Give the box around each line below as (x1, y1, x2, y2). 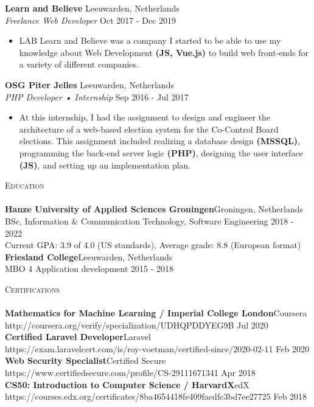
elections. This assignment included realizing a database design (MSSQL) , (19, 134, 300, 147)
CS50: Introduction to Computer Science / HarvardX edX (5, 378, 249, 391)
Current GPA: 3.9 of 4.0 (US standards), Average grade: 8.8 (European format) (5, 238, 301, 251)
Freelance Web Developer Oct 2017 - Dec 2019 (5, 13, 176, 26)
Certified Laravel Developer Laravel (5, 330, 151, 343)
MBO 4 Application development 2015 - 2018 (5, 262, 174, 275)
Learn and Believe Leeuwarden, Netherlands (5, 2, 180, 14)
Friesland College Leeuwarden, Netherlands (5, 250, 173, 263)
